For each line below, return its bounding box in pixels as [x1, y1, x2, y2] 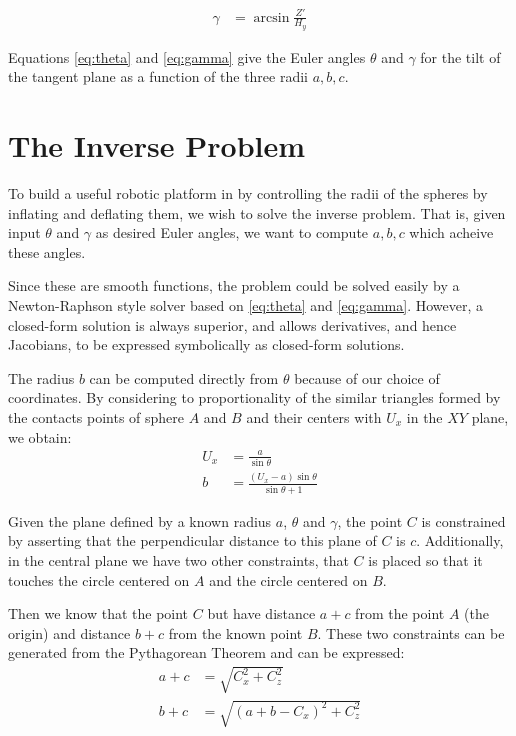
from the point [355, 603, 445, 624]
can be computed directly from [89, 367, 279, 388]
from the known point [168, 622, 303, 643]
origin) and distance [8, 622, 131, 643]
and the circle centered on [209, 569, 368, 590]
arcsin [253, 10, 290, 25]
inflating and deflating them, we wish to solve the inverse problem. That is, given [8, 202, 506, 223]
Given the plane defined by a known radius [8, 510, 272, 531]
